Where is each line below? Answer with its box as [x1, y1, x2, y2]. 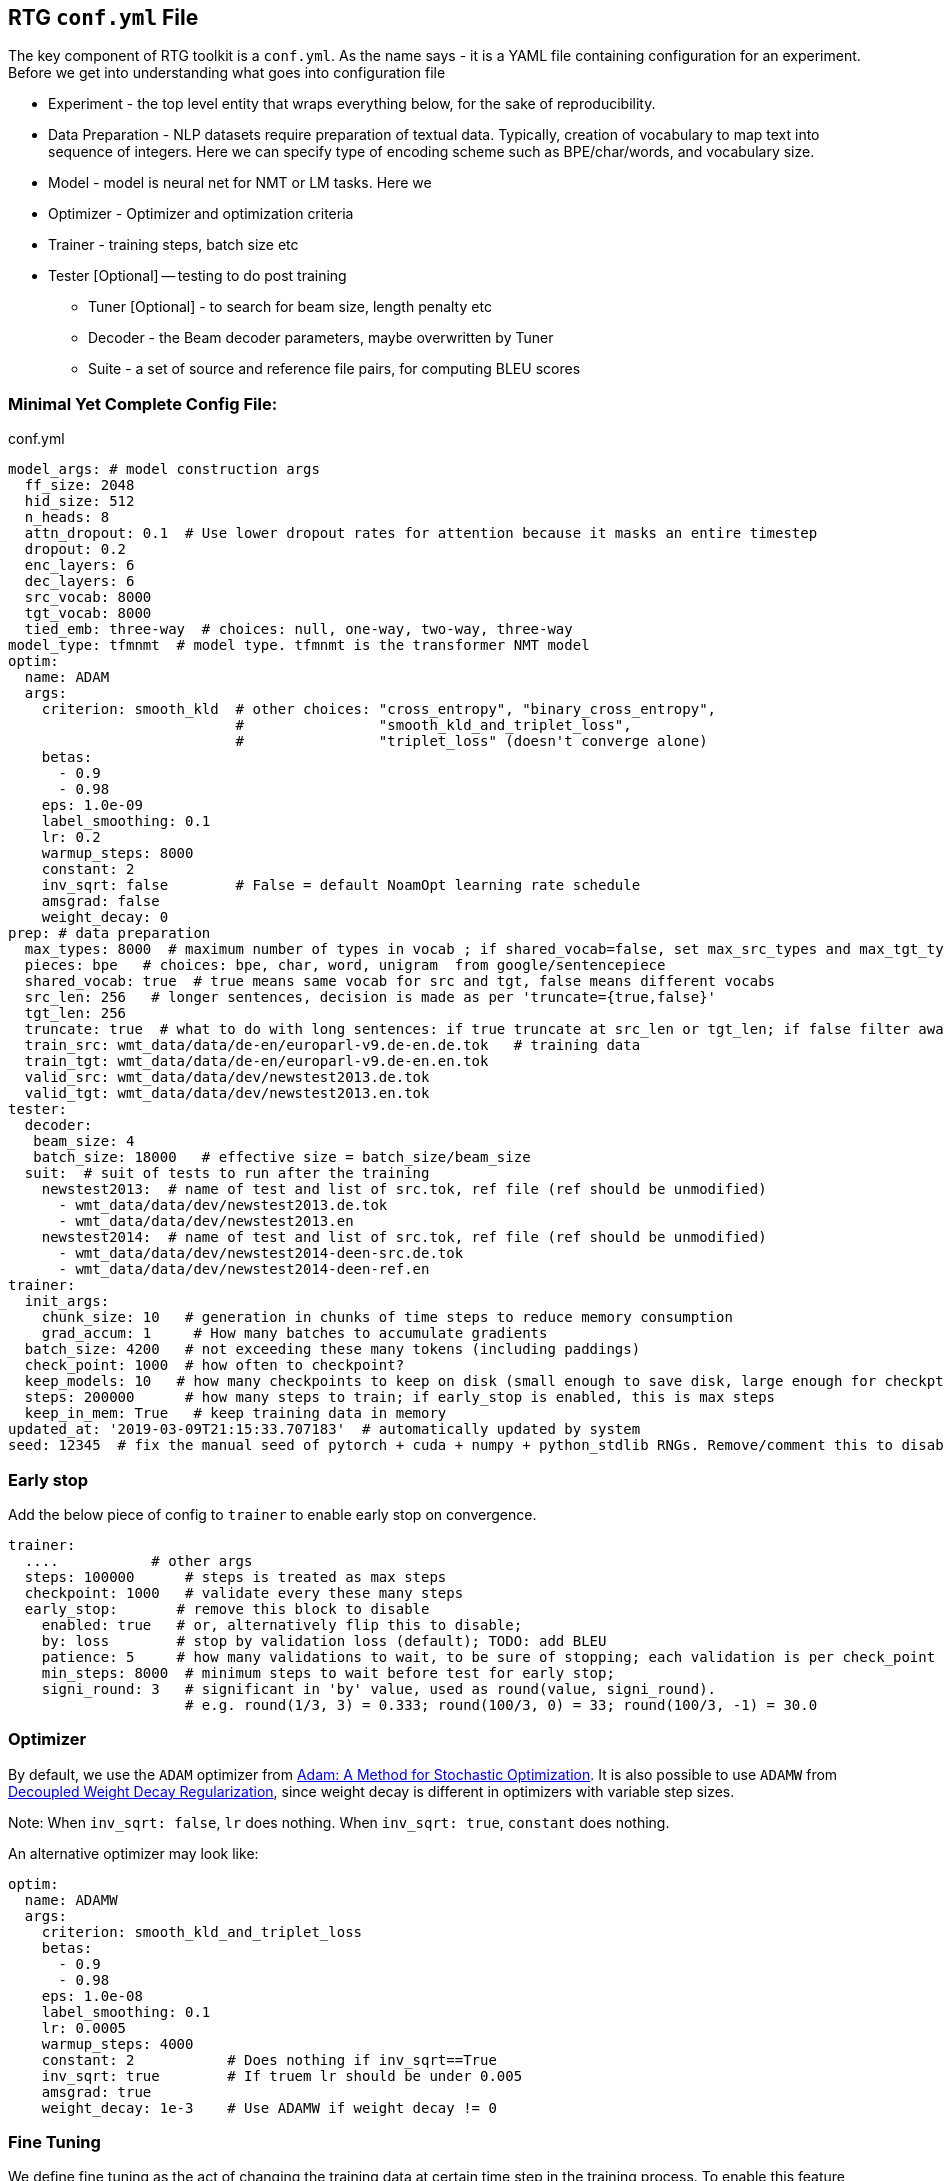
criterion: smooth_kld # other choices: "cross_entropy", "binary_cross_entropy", [41, 701, 717, 718]
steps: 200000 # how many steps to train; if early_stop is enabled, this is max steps [24, 1389, 776, 1406]
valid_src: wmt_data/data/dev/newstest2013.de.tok [24, 1069, 430, 1086]
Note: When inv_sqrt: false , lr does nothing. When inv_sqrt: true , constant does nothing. [8, 1813, 670, 1831]
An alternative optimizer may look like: [8, 1844, 259, 1862]
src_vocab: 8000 [24, 589, 152, 606]
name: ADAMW [24, 1891, 118, 1908]
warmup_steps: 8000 [41, 845, 194, 862]
